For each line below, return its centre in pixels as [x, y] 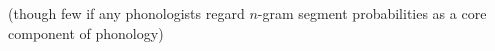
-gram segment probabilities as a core [372, 13]
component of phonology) [86, 32]
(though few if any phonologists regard [126, 13]
